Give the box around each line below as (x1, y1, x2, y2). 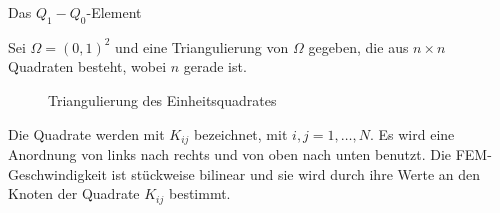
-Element (86, 2, 142, 22)
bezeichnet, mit (194, 123, 288, 144)
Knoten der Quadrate (8, 183, 140, 204)
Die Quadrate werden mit (8, 123, 165, 144)
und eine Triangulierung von (115, 36, 289, 57)
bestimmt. (168, 183, 231, 204)
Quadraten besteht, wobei (8, 56, 167, 77)
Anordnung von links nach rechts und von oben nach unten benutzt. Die (8, 144, 452, 165)
